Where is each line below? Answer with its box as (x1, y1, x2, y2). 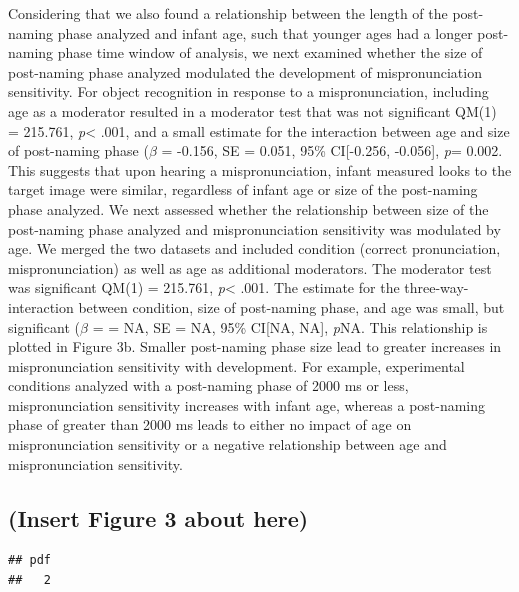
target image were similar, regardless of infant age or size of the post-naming (8, 179, 478, 200)
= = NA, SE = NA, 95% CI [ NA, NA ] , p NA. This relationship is (92, 316, 488, 337)
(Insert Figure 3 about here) (8, 502, 309, 533)
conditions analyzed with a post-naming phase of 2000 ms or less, (8, 375, 409, 396)
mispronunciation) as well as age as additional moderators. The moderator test (8, 257, 492, 278)
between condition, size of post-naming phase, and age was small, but (78, 296, 505, 317)
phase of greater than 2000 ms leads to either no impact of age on (8, 414, 412, 435)
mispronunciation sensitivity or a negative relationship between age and (8, 434, 447, 455)
